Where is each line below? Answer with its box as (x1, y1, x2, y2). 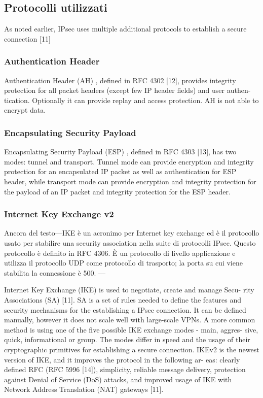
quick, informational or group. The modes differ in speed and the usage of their (4, 334, 250, 345)
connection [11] (4, 33, 51, 44)
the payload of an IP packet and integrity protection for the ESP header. (4, 186, 231, 196)
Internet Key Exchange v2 (4, 208, 114, 220)
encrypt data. (4, 105, 46, 115)
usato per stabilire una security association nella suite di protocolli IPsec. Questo (4, 237, 256, 248)
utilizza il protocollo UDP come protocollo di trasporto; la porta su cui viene (4, 257, 243, 268)
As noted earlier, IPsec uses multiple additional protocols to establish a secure (4, 23, 247, 34)
